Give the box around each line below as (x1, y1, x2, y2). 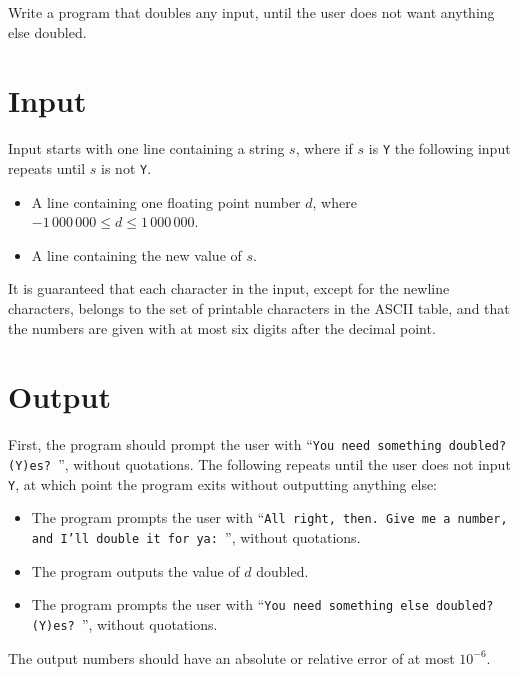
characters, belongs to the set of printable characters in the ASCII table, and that (8, 298, 510, 318)
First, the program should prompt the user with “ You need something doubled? (8, 434, 507, 455)
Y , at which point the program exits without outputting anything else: (8, 473, 438, 494)
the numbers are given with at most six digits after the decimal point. (8, 317, 436, 338)
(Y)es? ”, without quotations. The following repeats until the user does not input (8, 453, 511, 474)
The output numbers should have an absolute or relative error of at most (8, 647, 455, 668)
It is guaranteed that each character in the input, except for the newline (8, 278, 450, 299)
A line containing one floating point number (31, 191, 301, 212)
